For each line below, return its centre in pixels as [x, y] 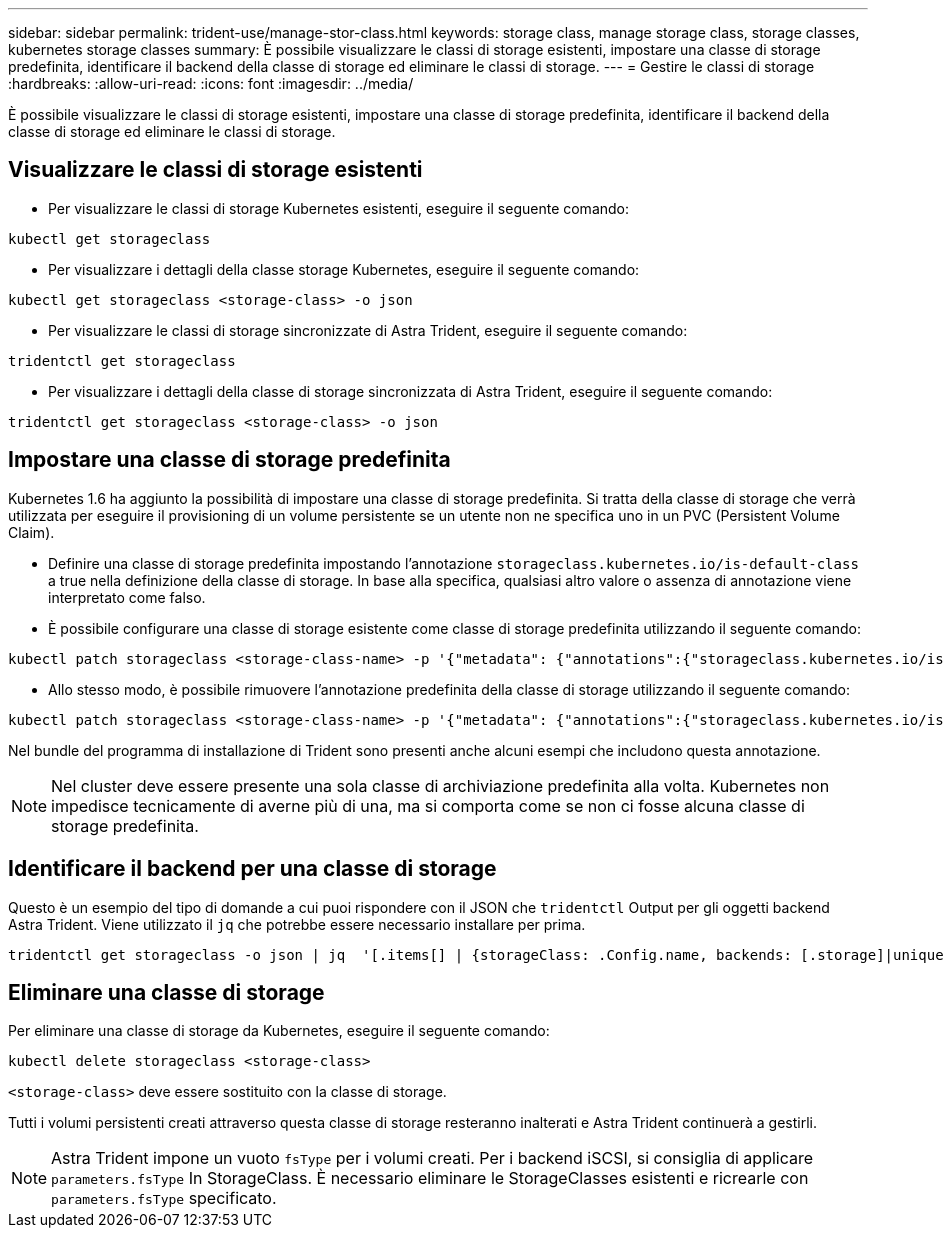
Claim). [31, 532]
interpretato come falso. [127, 597]
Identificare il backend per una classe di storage [252, 869]
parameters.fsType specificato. [164, 1198]
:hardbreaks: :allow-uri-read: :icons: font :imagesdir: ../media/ [211, 83]
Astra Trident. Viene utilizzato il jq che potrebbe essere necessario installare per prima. [297, 924]
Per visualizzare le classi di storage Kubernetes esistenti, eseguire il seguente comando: [339, 208]
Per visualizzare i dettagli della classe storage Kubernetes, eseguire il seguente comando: [344, 269]
